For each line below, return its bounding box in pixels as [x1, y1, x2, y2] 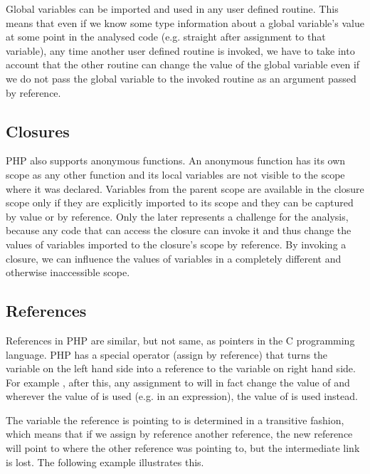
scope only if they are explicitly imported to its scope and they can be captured [6, 195, 354, 210]
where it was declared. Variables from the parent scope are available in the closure [6, 181, 364, 196]
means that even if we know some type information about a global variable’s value [6, 15, 364, 30]
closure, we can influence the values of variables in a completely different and [6, 251, 342, 265]
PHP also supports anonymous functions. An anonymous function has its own [6, 153, 346, 168]
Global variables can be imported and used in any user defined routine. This [6, 1, 339, 16]
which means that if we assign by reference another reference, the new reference [6, 426, 353, 441]
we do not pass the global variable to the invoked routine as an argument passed [6, 70, 356, 85]
